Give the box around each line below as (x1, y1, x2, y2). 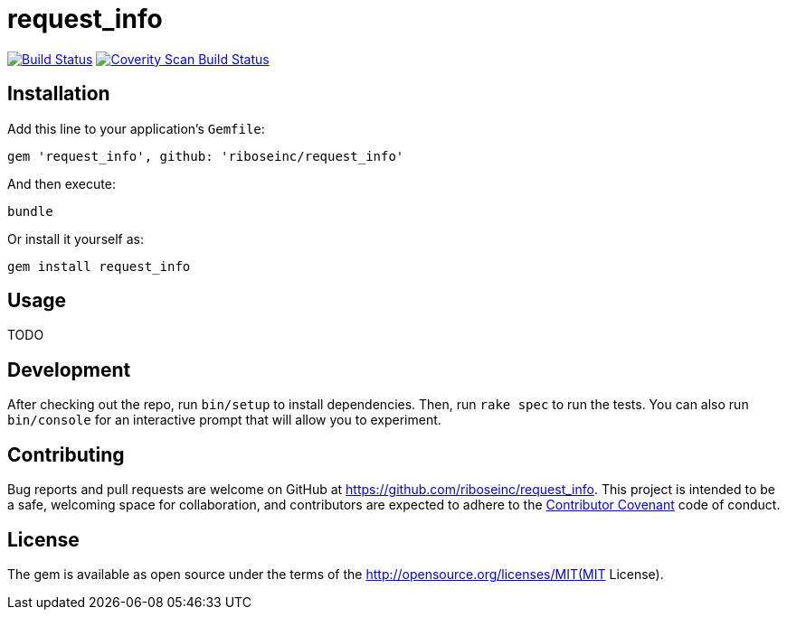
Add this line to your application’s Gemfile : (7, 120, 265, 136)
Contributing (7, 443, 125, 466)
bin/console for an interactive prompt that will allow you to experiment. (7, 412, 441, 428)
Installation (7, 82, 110, 106)
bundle (7, 203, 53, 219)
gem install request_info (7, 258, 191, 274)
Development (7, 358, 131, 381)
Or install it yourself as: (7, 230, 144, 247)
